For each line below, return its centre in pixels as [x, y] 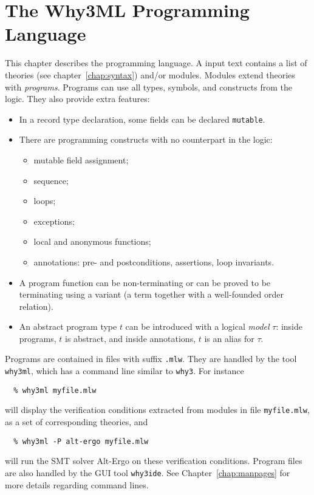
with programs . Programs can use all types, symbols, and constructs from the [148, 87]
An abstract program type [68, 326]
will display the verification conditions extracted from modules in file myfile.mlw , [157, 410]
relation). [36, 306]
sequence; [51, 180]
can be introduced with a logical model [197, 326]
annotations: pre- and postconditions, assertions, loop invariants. [154, 261]
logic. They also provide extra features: [77, 99]
